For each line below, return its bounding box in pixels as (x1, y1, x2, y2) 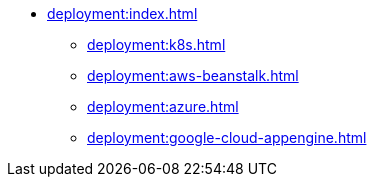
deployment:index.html (47, 5, 198, 22)
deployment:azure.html (87, 98, 239, 115)
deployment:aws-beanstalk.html (87, 67, 299, 84)
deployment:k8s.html (87, 36, 226, 53)
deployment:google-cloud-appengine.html (87, 129, 367, 146)
